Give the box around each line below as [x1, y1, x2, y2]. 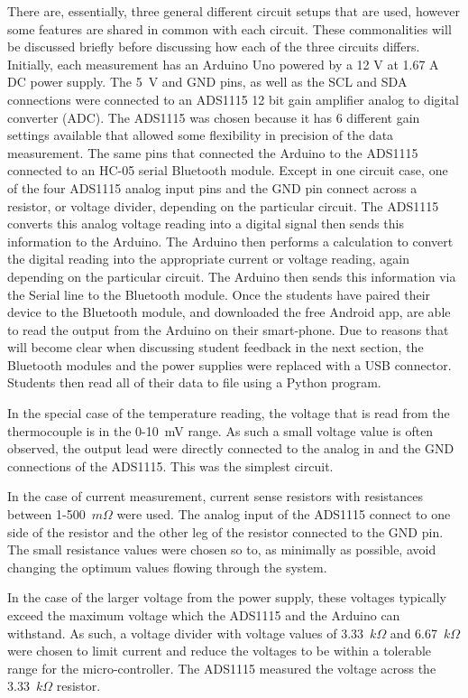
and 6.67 [390, 623, 437, 642]
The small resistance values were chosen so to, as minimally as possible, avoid [7, 540, 436, 559]
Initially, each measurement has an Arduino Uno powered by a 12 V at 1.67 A [7, 54, 439, 73]
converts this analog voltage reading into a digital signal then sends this [7, 214, 404, 233]
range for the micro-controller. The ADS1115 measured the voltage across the [7, 658, 436, 677]
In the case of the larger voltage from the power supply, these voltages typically [7, 588, 446, 607]
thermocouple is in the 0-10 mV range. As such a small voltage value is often [7, 421, 434, 440]
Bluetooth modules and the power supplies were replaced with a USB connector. [7, 355, 452, 374]
